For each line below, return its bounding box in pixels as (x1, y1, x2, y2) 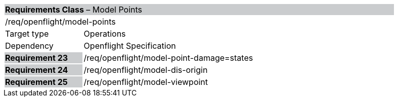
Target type (5, 29, 49, 39)
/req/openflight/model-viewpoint (83, 77, 208, 87)
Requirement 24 (5, 65, 68, 75)
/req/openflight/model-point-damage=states (83, 53, 253, 63)
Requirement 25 (5, 77, 68, 87)
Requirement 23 (5, 53, 68, 63)
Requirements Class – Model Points (5, 5, 142, 15)
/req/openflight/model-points (5, 17, 116, 27)
